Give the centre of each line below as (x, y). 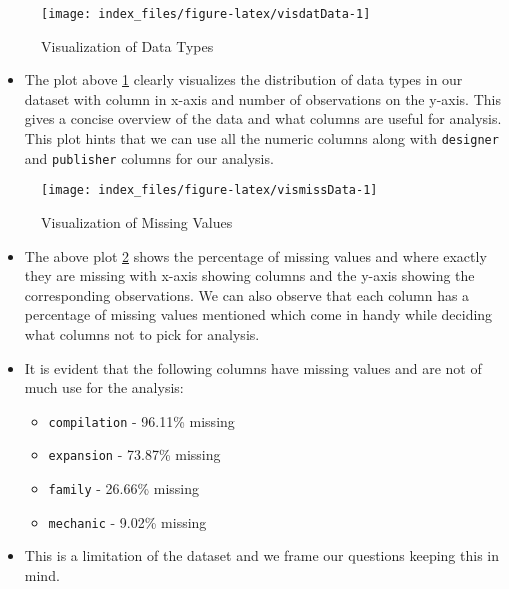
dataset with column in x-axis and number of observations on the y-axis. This (262, 98)
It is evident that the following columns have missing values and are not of (253, 367)
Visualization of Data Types (127, 45)
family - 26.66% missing (124, 488)
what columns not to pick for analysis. (142, 333)
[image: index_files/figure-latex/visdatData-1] (206, 14)
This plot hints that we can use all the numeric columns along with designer (261, 138)
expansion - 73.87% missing (134, 454)
